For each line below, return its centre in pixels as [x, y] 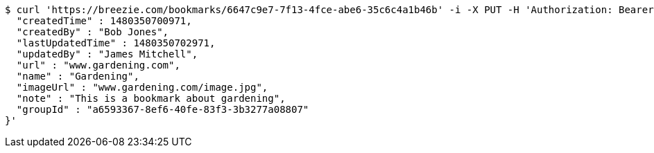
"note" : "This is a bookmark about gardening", [151, 98]
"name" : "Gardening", [78, 76]
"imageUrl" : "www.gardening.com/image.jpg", [142, 87]
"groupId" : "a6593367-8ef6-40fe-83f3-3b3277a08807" [163, 109]
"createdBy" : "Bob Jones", [93, 32]
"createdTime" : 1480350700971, [104, 21]
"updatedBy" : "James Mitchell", [107, 54]
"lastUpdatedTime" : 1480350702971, [116, 43]
